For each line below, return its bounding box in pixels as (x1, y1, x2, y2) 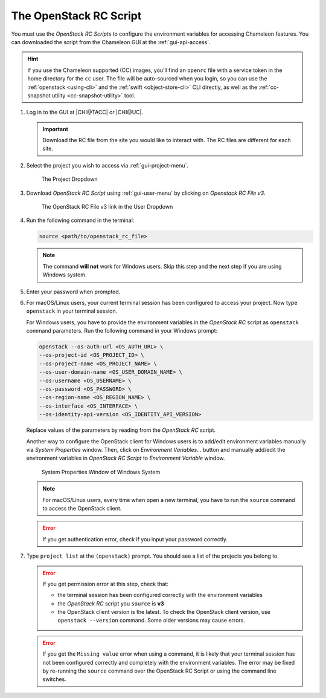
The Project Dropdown (41, 175, 98, 183)
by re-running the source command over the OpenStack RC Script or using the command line (42, 667, 277, 674)
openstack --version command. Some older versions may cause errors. (57, 617, 246, 624)
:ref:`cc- (258, 83, 280, 91)
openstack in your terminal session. (26, 307, 118, 315)
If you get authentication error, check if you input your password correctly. (42, 535, 228, 543)
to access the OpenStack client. (42, 504, 122, 512)
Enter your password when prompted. (26, 288, 121, 295)
